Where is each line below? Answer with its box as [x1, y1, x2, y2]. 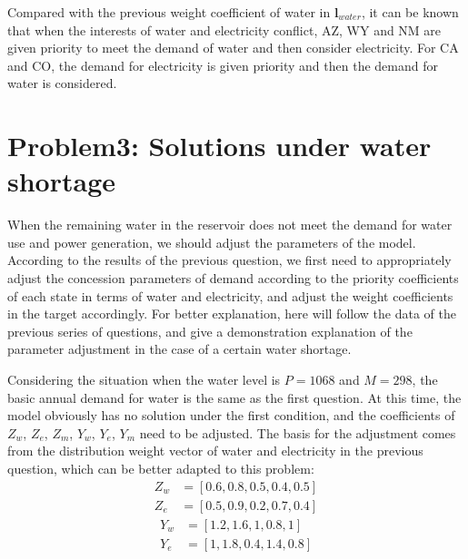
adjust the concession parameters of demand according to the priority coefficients [7, 269, 459, 288]
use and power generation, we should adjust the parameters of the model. [7, 232, 416, 251]
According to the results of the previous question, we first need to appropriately [7, 250, 452, 270]
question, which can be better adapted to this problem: [7, 459, 314, 477]
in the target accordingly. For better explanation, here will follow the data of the [7, 304, 456, 323]
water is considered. [7, 74, 117, 93]
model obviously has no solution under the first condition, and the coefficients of [7, 406, 455, 425]
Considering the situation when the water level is [7, 370, 281, 389]
